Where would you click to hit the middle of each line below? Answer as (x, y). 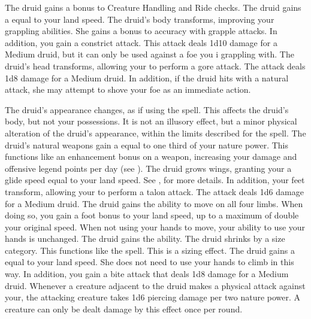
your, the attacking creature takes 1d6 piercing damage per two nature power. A (153, 297)
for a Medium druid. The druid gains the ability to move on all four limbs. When (154, 203)
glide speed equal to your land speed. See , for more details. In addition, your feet (155, 180)
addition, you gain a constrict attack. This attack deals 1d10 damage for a (141, 42)
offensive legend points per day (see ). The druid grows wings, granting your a (148, 168)
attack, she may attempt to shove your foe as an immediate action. (128, 89)
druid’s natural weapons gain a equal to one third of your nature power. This (147, 145)
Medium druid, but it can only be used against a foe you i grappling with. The (150, 54)
